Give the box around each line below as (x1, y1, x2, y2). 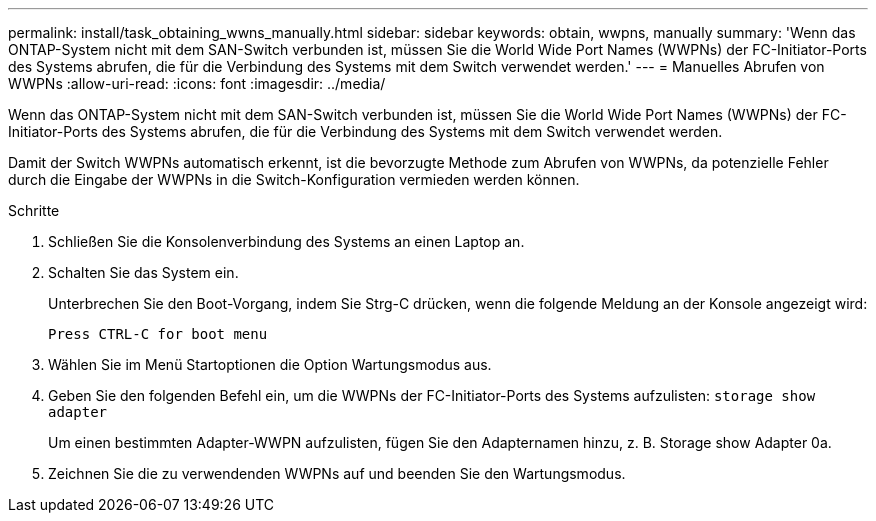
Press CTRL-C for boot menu (48, 326, 268, 342)
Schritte (8, 202, 60, 219)
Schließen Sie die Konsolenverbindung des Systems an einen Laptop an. (48, 233, 525, 250)
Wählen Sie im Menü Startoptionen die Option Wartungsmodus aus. (48, 356, 492, 373)
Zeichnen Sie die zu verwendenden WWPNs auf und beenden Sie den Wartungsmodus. (48, 465, 626, 482)
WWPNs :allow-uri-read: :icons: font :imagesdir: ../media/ (8, 75, 386, 92)
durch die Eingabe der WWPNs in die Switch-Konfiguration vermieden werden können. (8, 171, 580, 188)
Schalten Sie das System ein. (48, 264, 239, 281)
